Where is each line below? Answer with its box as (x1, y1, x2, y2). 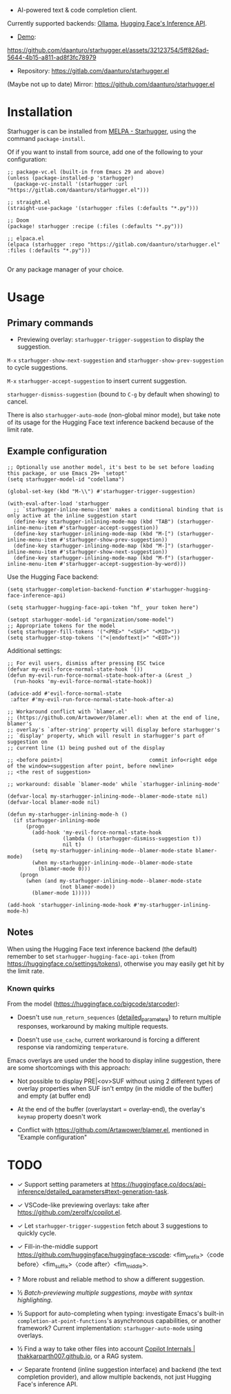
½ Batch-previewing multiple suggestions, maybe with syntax (17, 1288, 193, 1297)
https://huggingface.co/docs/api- (111, 1180, 207, 1188)
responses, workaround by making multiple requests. (17, 1022, 169, 1030)
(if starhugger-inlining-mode (13, 817, 100, 824)
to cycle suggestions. (7, 363, 68, 372)
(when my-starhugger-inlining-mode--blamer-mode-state (32, 859, 193, 866)
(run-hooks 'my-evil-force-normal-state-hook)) (13, 678, 153, 685)
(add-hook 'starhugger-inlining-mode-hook (7, 901, 131, 908)
